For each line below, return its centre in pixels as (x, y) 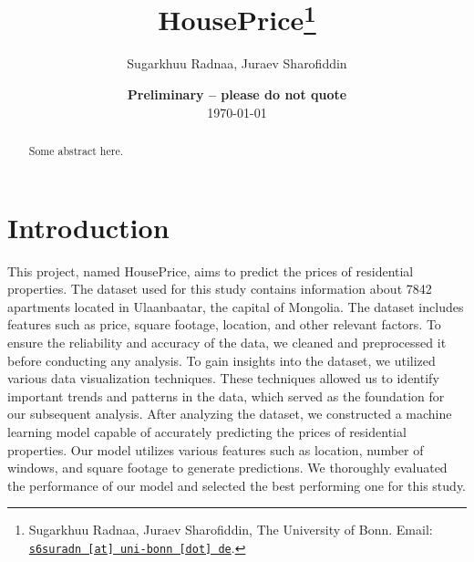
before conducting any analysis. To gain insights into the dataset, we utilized (222, 360)
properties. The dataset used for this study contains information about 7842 (220, 289)
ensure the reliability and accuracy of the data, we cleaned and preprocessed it (227, 342)
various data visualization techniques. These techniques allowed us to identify (223, 378)
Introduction (88, 227)
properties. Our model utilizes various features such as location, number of (216, 449)
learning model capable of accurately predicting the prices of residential (207, 431)
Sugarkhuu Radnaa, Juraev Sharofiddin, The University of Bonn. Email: (231, 530)
